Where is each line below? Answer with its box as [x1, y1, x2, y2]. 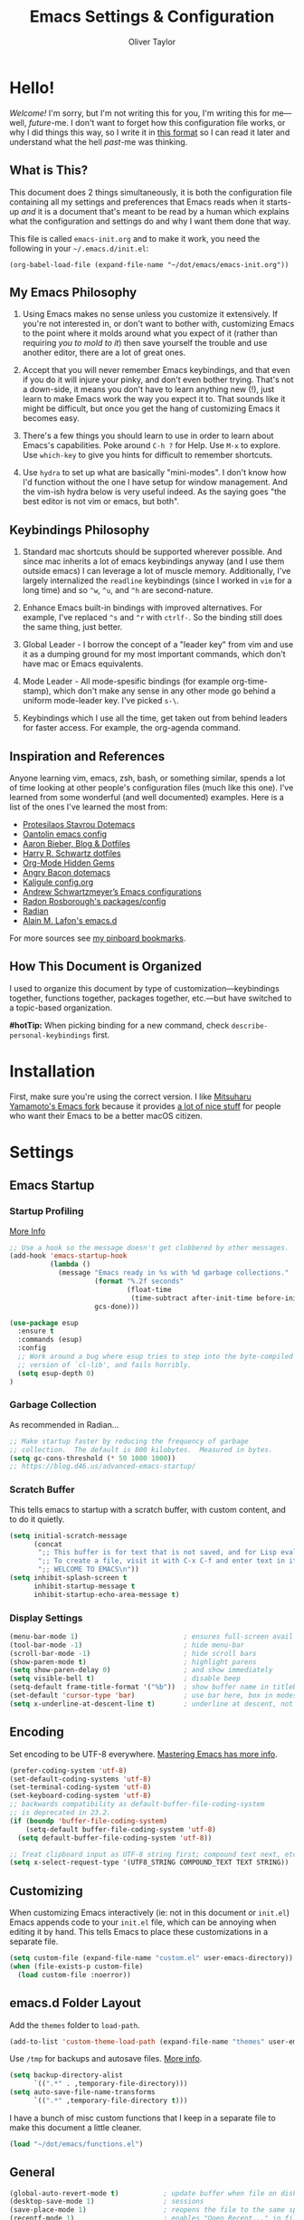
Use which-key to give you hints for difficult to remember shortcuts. [22, 450, 273, 461]
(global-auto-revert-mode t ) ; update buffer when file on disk [9, 2188, 298, 2197]
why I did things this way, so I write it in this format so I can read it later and [9, 127, 290, 138]
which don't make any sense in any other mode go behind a [52, 685, 276, 696]
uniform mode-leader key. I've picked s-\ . [22, 695, 179, 706]
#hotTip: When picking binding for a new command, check [9, 1019, 230, 1030]
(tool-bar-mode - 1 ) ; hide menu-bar [9, 1641, 245, 1650]
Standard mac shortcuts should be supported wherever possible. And [22, 546, 282, 558]
